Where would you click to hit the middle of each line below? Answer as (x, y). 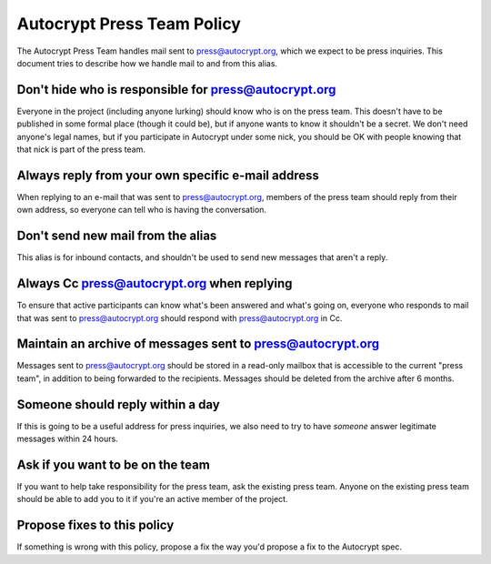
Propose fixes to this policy (95, 525)
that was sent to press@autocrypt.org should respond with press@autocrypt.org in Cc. (180, 317)
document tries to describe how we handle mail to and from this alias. (147, 63)
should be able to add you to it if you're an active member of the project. (152, 499)
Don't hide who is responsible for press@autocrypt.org (176, 90)
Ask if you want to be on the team (114, 464)
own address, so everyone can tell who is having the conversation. (142, 210)
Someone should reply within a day (118, 404)
